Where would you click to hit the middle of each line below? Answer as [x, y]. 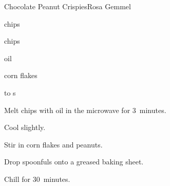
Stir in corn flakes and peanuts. [53, 144]
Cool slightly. [25, 127]
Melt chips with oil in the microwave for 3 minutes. [85, 110]
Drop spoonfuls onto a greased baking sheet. [74, 162]
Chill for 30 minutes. [37, 179]
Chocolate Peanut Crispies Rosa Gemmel [68, 6]
